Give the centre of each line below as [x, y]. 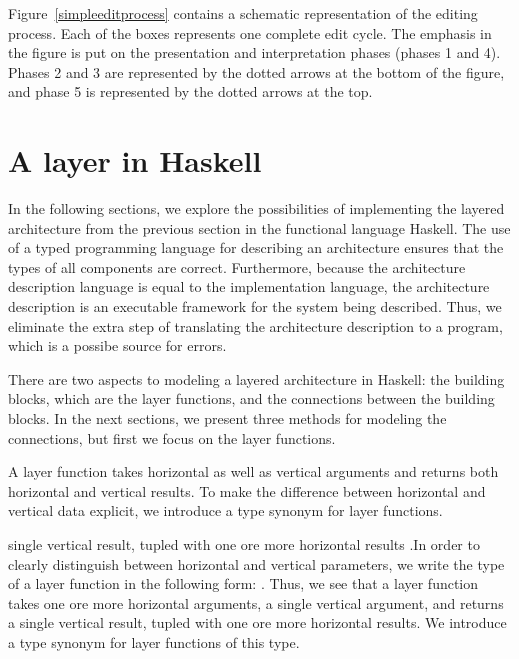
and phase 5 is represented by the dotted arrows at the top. [190, 91]
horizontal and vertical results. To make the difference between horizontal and [247, 490]
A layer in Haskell [135, 160]
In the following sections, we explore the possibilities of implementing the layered [256, 208]
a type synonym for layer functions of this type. [154, 641]
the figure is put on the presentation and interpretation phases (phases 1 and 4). [254, 52]
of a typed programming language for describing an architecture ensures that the [256, 247]
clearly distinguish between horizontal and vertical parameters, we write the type [256, 563]
